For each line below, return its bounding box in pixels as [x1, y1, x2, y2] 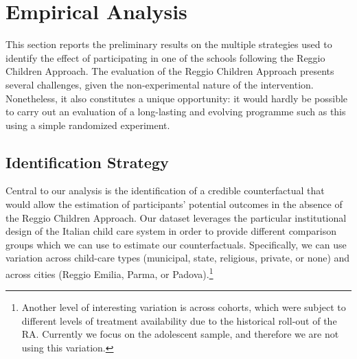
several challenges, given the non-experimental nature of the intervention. [5, 77, 314, 91]
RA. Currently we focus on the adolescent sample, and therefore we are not [21, 327, 339, 341]
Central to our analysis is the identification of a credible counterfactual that [5, 183, 325, 198]
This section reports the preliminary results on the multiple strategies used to [5, 37, 332, 51]
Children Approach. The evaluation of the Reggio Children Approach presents [5, 64, 334, 78]
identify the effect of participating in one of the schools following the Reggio [5, 50, 325, 65]
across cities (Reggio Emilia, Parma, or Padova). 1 [5, 265, 214, 281]
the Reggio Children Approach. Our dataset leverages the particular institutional [5, 210, 347, 224]
